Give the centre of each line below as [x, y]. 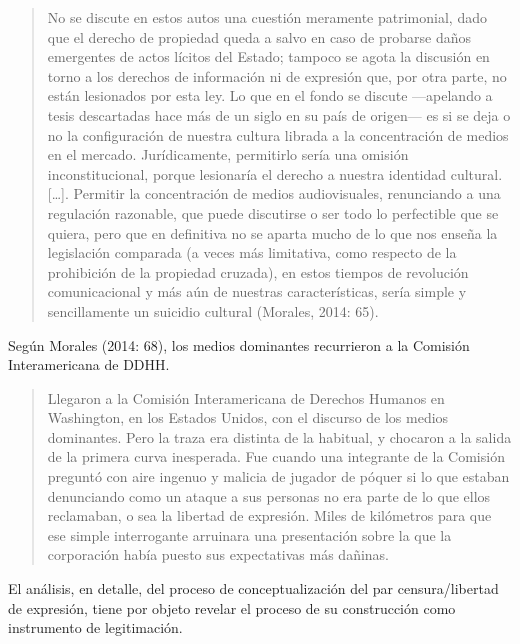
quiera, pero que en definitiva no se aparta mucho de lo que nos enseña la [272, 232]
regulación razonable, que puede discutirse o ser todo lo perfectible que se [273, 212]
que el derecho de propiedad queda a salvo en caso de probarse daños [259, 36]
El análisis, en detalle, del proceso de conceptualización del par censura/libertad [253, 588]
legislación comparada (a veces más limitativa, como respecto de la [252, 252]
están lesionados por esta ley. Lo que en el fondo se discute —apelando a [270, 95]
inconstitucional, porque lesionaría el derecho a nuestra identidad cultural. [275, 173]
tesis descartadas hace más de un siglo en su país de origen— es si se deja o [279, 114]
